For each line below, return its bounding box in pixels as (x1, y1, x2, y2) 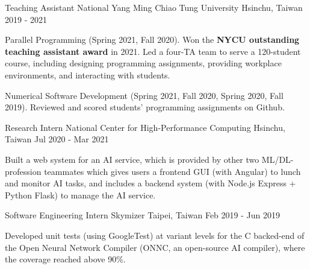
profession (5, 165, 42, 177)
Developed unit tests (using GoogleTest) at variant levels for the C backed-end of (5, 229, 305, 241)
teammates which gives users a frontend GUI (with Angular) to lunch (44, 165, 301, 177)
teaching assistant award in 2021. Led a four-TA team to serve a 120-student (5, 45, 301, 57)
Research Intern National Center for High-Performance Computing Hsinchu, (5, 121, 285, 133)
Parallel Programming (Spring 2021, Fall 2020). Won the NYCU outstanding (5, 33, 300, 46)
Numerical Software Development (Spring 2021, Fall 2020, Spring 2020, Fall (5, 89, 284, 101)
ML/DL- (261, 153, 294, 165)
